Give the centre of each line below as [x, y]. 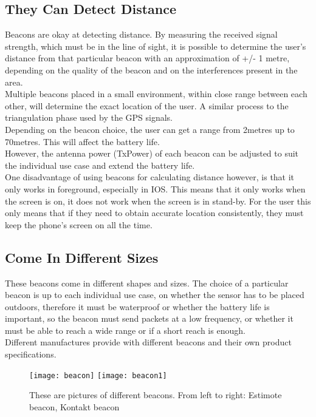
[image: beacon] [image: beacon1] [98, 375]
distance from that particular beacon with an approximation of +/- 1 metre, [147, 58]
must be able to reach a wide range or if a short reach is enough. [125, 330]
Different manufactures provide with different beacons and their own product [148, 342]
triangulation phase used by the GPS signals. [89, 117]
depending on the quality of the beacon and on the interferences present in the [151, 69]
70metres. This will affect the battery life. [82, 141]
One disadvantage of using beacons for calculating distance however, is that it [150, 177]
